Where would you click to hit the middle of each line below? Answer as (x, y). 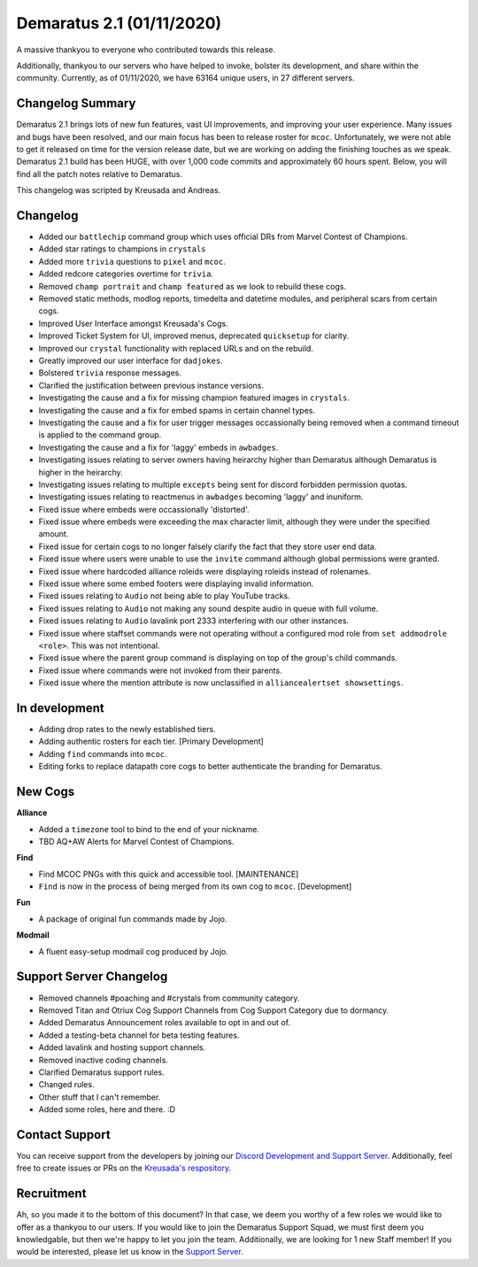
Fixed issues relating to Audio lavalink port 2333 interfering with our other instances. (194, 621)
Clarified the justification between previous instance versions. (151, 385)
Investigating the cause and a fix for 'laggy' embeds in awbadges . (158, 447)
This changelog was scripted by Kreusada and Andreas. (119, 190)
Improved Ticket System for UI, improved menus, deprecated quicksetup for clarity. (194, 336)
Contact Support (63, 1135)
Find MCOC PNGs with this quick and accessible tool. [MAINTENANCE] (169, 874)
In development (61, 708)
